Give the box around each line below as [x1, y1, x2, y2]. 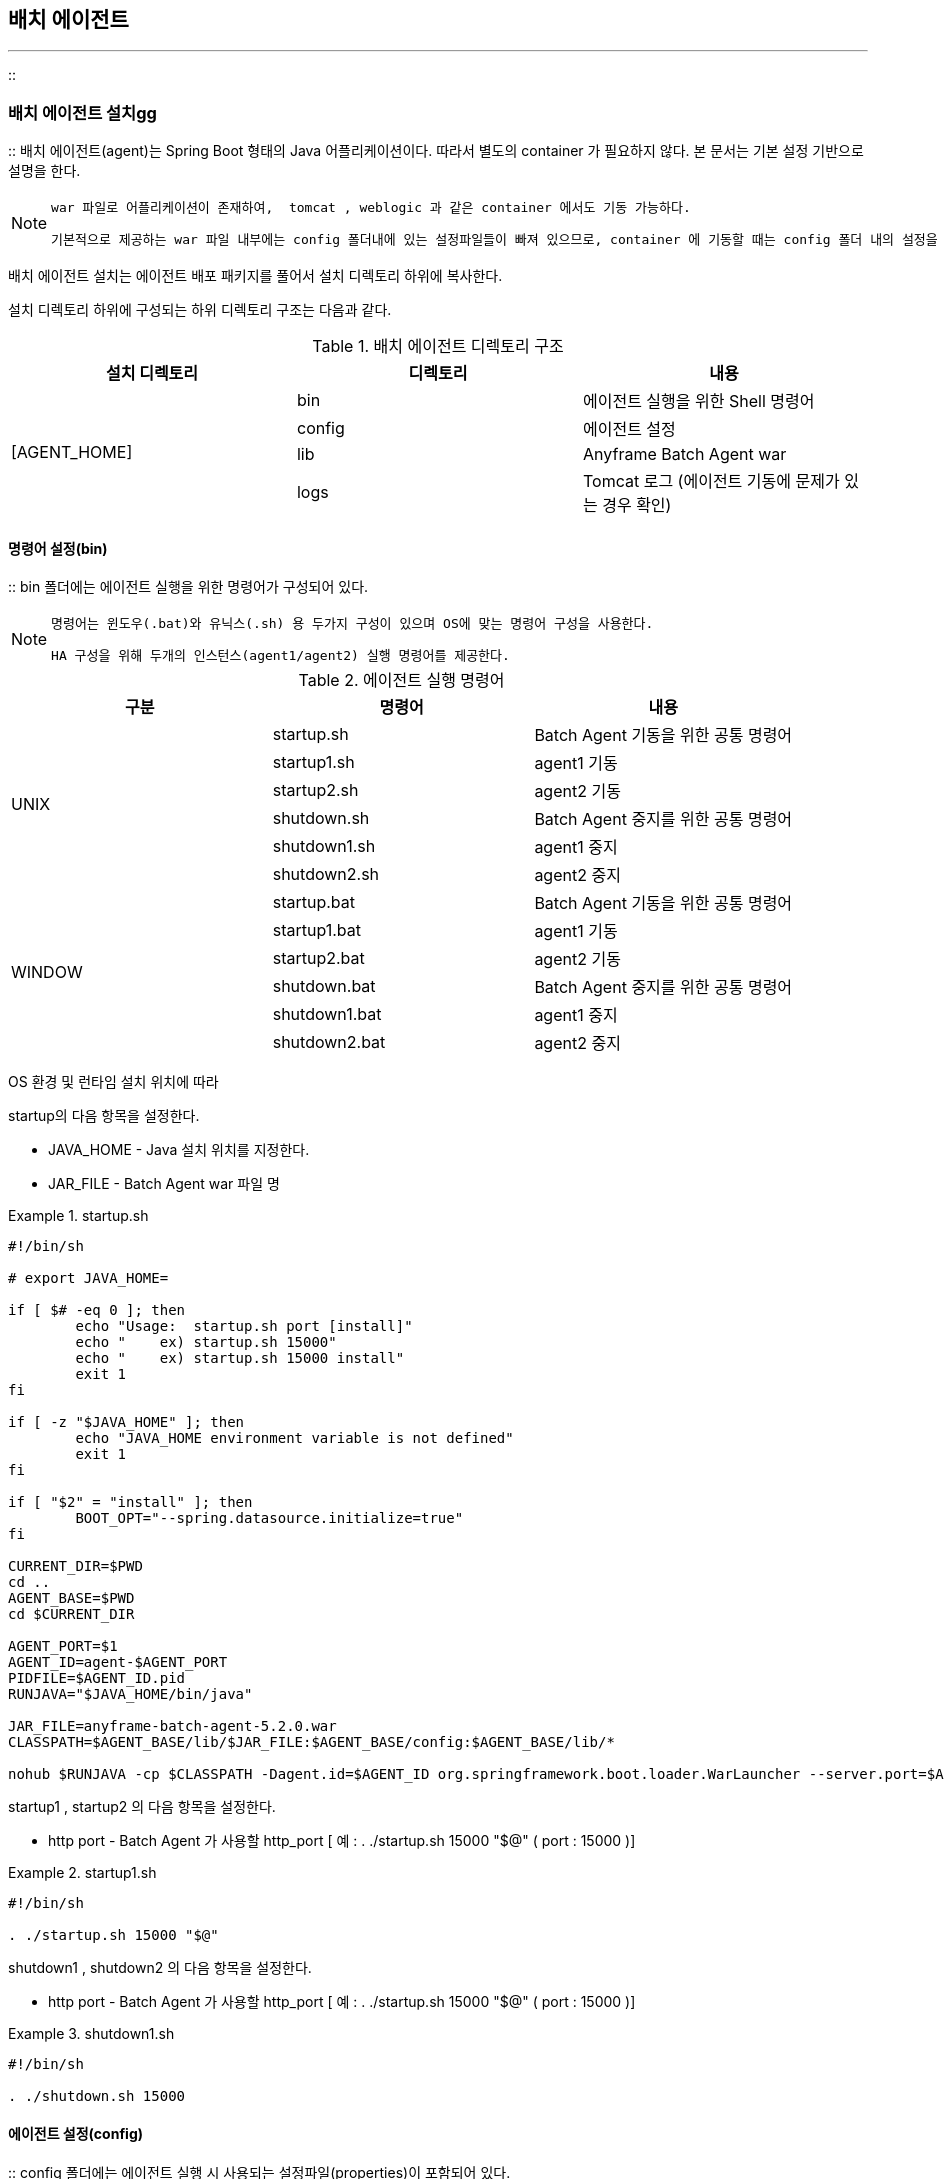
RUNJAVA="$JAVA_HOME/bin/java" [8, 1686, 253, 1703]
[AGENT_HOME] [11, 442, 133, 463]
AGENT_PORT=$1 [8, 1638, 118, 1655]
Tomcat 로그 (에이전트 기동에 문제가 [582, 471, 840, 492]
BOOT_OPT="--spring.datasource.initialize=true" [75, 1510, 464, 1527]
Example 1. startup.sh [8, 1207, 149, 1225]
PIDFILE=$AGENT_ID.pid [8, 1670, 186, 1687]
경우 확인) [602, 495, 672, 516]
